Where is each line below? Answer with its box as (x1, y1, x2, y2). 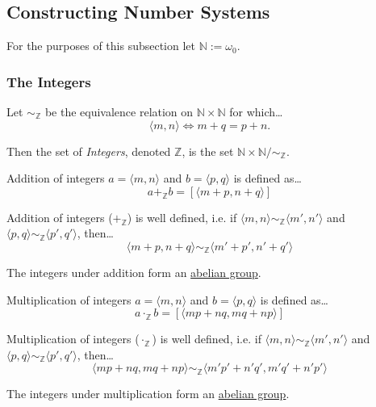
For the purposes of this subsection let (6, 37, 195, 54)
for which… (229, 103, 283, 120)
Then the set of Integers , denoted (6, 142, 171, 159)
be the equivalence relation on (44, 103, 194, 120)
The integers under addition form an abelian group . (6, 263, 261, 280)
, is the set (182, 142, 234, 159)
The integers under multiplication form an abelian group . (6, 385, 290, 402)
